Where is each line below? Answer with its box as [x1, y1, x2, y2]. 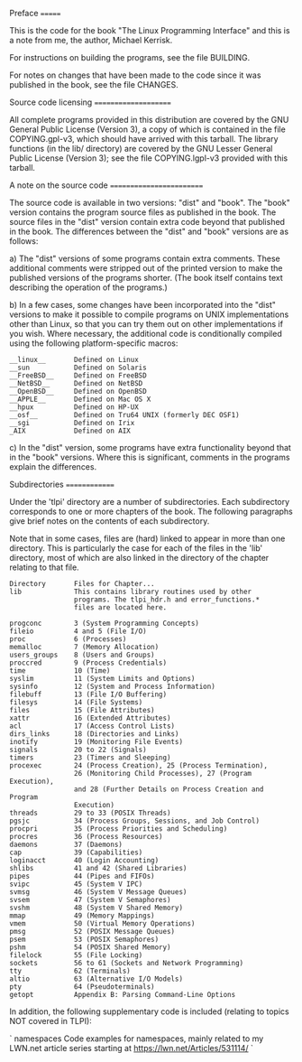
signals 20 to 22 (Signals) [9, 745, 147, 754]
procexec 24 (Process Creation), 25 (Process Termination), [9, 761, 269, 770]
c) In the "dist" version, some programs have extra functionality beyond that [9, 442, 291, 452]
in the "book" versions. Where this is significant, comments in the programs [9, 452, 290, 462]
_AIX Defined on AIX [9, 426, 131, 435]
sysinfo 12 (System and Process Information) [9, 682, 216, 691]
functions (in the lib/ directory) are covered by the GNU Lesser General [9, 144, 273, 154]
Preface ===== [9, 8, 61, 18]
